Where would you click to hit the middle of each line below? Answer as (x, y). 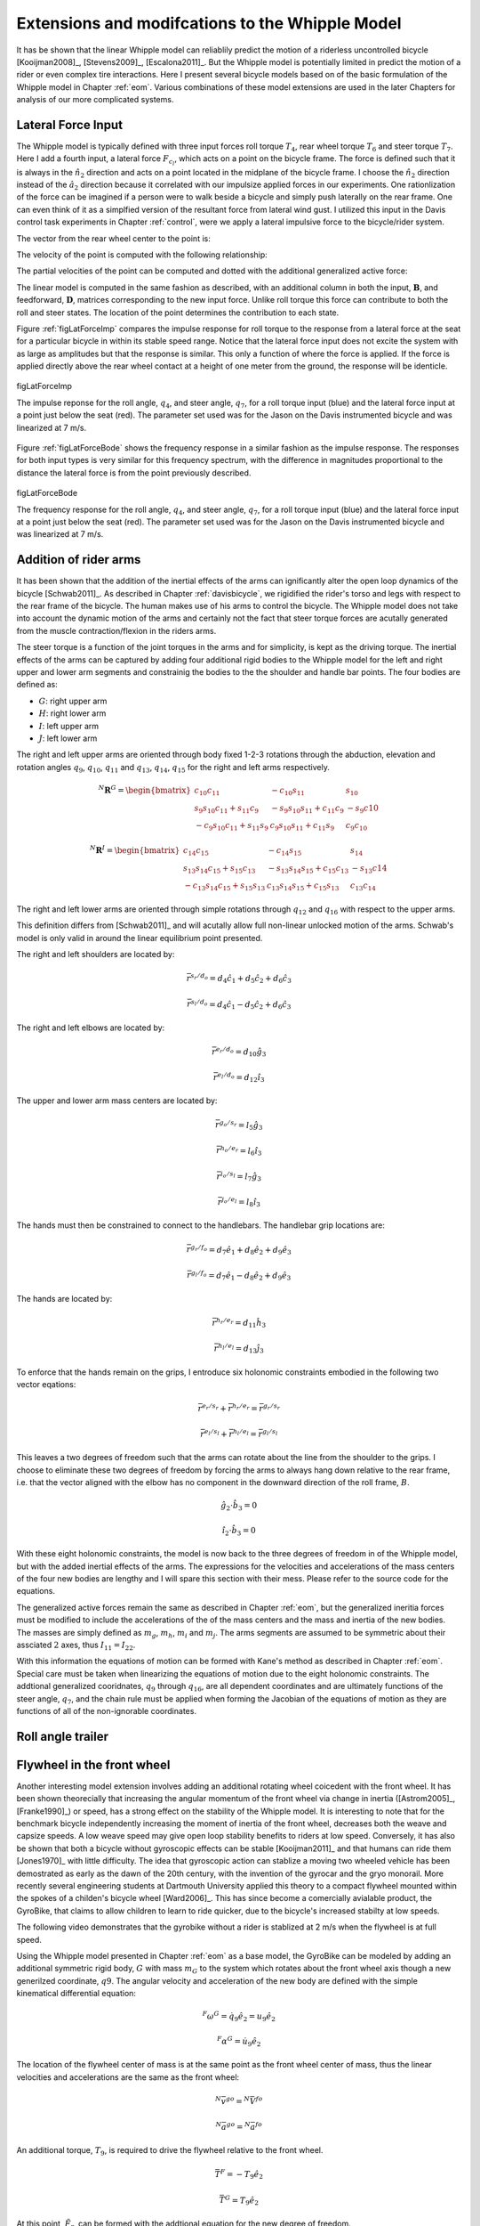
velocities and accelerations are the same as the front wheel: (128, 2077)
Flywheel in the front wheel (93, 1764)
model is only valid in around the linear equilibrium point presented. (140, 938)
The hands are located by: (64, 1298)
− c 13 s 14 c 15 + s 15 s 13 (225, 887)
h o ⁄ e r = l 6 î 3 (241, 1151)
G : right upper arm (73, 701)
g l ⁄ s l (270, 1432)
